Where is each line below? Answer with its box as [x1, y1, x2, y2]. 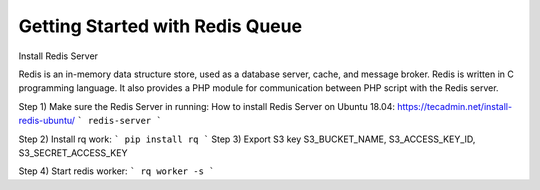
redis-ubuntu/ [18, 115, 75, 127]
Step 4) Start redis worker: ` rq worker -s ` [18, 165, 215, 177]
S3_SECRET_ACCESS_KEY [18, 146, 128, 159]
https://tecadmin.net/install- [396, 100, 513, 112]
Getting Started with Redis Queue [18, 15, 303, 37]
